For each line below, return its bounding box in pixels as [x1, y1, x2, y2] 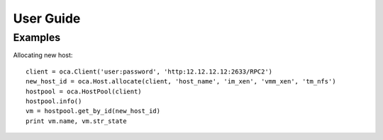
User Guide [13, 11, 81, 26]
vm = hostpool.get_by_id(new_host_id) [26, 107, 161, 115]
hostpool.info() [26, 97, 82, 105]
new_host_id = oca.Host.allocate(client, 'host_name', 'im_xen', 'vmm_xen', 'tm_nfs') [26, 78, 336, 86]
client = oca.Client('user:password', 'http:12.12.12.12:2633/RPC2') [26, 67, 273, 76]
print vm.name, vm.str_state [26, 117, 127, 125]
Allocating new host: [13, 51, 73, 59]
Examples [13, 31, 61, 44]
